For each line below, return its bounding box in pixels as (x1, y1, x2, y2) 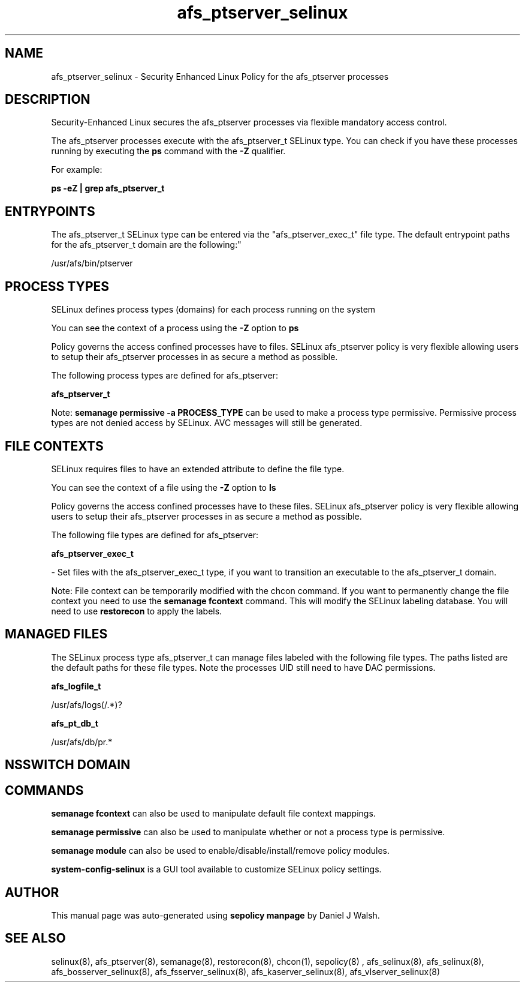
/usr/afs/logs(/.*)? (51, 699, 122, 710)
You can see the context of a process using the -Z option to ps (51, 323, 299, 334)
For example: (51, 164, 102, 175)
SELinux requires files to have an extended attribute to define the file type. (51, 463, 345, 474)
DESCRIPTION (5, 92, 90, 107)
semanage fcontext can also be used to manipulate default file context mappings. (51, 808, 376, 819)
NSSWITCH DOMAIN (5, 757, 131, 773)
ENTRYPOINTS (5, 203, 95, 219)
